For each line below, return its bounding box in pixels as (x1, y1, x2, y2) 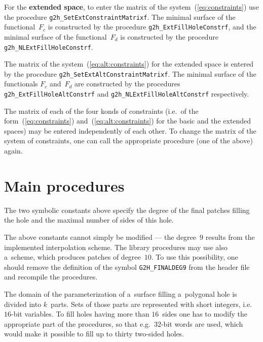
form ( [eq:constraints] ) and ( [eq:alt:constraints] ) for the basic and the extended (4, 115, 251, 126)
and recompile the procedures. (4, 271, 98, 282)
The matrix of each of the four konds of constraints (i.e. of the (4, 105, 199, 116)
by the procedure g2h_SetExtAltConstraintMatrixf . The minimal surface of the (4, 68, 256, 79)
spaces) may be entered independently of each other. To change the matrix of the (4, 125, 256, 136)
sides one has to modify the (162, 308, 247, 319)
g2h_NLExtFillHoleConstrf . (4, 41, 93, 52)
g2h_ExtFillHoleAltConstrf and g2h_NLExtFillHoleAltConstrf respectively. (4, 88, 249, 99)
